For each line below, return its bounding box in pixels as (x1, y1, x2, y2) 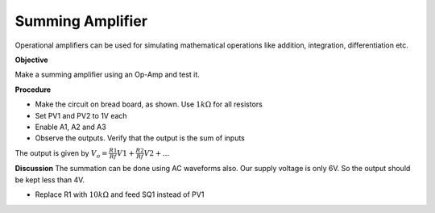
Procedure (14, 85, 52, 94)
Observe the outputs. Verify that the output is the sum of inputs (35, 133, 245, 143)
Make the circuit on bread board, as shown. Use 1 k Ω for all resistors (35, 99, 263, 109)
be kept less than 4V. (14, 174, 85, 185)
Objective (14, 55, 48, 65)
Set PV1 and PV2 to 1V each (35, 111, 128, 120)
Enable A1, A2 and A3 (35, 122, 106, 132)
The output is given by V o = (14, 148, 108, 160)
